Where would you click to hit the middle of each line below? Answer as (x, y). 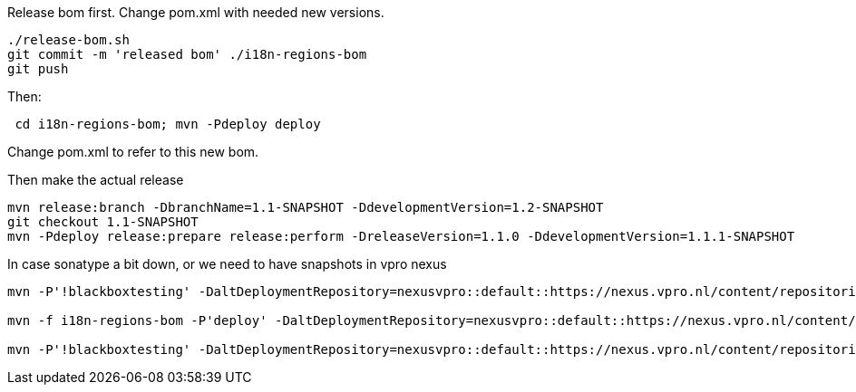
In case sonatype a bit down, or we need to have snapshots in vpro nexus (227, 264)
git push (38, 69)
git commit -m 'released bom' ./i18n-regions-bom (187, 54)
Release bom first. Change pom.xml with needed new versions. (196, 12)
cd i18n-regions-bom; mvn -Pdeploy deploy (168, 124)
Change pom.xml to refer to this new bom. (133, 152)
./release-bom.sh (68, 40)
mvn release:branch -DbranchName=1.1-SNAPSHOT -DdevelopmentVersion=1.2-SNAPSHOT (306, 207)
